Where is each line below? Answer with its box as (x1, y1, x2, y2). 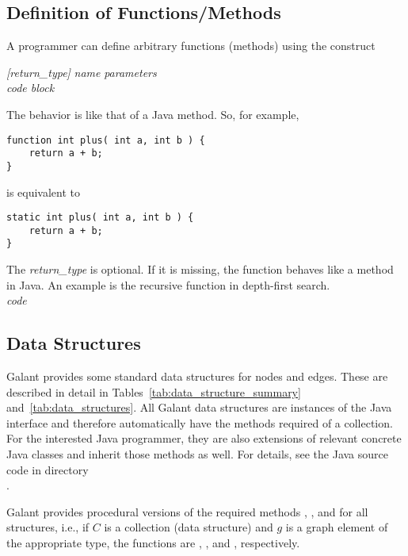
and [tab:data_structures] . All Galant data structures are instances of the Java (6, 399, 392, 416)
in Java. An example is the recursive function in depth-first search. (6, 276, 330, 293)
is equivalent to (6, 183, 81, 200)
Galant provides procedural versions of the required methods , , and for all (6, 503, 368, 520)
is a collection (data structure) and (104, 519, 273, 535)
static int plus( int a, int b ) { (6, 212, 194, 224)
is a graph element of (285, 519, 388, 535)
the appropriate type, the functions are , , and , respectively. (6, 535, 300, 551)
